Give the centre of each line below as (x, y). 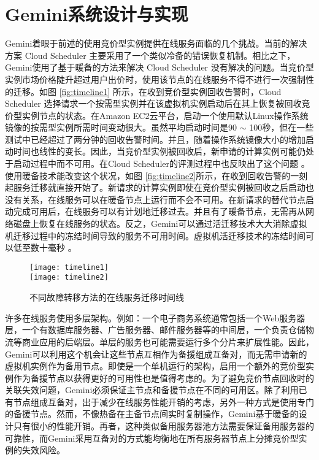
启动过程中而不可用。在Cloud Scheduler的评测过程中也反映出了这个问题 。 (161, 163)
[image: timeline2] (69, 278)
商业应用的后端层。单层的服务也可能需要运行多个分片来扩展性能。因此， (168, 341)
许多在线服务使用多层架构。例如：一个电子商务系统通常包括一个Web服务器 (155, 317)
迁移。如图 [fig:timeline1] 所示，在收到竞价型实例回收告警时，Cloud (147, 91)
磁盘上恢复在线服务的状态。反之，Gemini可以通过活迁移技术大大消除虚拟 (160, 224)
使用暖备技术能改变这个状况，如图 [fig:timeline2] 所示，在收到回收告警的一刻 (156, 175)
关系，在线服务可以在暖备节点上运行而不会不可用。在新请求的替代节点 (163, 199)
